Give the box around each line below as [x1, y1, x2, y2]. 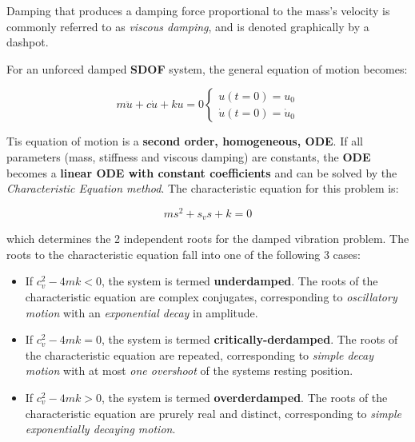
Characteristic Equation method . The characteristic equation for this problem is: [6, 180, 399, 197]
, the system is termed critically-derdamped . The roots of [101, 331, 398, 348]
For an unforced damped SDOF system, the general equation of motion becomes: [6, 60, 408, 77]
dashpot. [6, 34, 49, 50]
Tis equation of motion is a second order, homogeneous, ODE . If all [6, 133, 363, 149]
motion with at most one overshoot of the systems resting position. [25, 362, 353, 379]
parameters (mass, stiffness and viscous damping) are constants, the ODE [6, 148, 371, 165]
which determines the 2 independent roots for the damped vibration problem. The [6, 230, 409, 247]
